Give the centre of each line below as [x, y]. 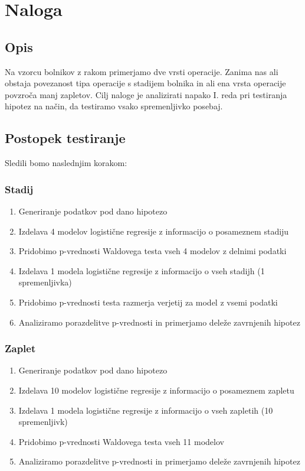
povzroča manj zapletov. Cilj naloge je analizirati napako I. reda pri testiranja [146, 94]
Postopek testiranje [65, 138]
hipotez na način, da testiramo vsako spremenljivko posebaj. [114, 106]
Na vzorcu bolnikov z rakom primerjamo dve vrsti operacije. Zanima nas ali [142, 71]
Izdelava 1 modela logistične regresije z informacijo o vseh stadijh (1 [142, 270]
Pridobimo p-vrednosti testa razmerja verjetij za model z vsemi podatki [148, 302]
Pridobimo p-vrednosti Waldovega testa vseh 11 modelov [121, 441]
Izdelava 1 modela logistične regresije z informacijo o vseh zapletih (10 [146, 410]
